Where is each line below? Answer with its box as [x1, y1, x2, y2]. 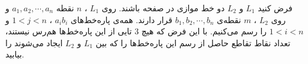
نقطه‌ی [217, 13, 241, 25]
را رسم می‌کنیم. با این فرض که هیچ [141, 25, 267, 37]
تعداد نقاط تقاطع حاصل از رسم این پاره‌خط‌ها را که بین [95, 36, 291, 49]
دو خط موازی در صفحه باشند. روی [101, 2, 225, 14]
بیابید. [5, 48, 24, 60]
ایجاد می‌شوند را [5, 36, 63, 49]
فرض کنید [258, 2, 293, 14]
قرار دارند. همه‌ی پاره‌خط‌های [70, 13, 173, 25]
